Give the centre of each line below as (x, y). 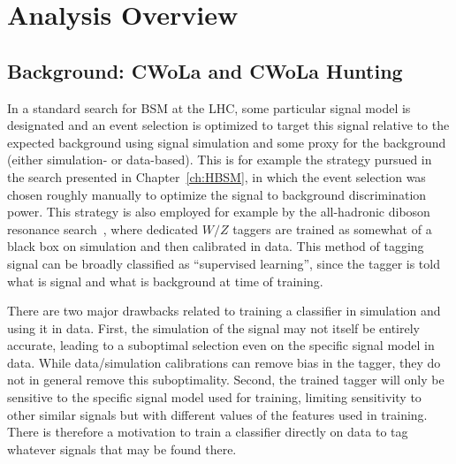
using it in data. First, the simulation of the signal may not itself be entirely (213, 327)
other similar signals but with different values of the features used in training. (217, 414)
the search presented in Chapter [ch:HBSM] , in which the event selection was (217, 176)
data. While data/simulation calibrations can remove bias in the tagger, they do (224, 362)
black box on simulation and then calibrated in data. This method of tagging (216, 246)
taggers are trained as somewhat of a (332, 228)
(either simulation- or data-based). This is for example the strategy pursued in (220, 160)
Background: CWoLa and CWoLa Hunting (205, 70)
